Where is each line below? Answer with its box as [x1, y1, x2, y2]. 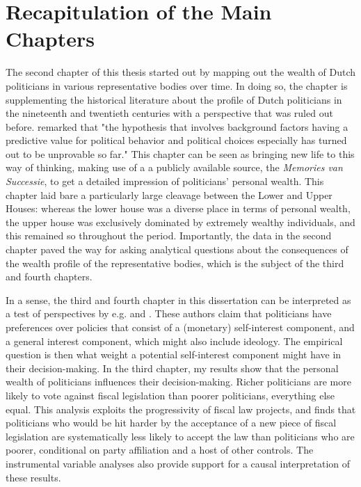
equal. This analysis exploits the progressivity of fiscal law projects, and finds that [6, 401, 356, 416]
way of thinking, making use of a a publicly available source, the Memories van [6, 160, 343, 175]
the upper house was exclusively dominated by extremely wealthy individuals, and [6, 214, 355, 229]
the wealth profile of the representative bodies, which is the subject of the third [6, 255, 344, 270]
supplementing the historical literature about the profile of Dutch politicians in [6, 92, 342, 106]
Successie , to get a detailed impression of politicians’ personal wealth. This [6, 174, 324, 189]
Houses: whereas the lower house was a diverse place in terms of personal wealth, [6, 201, 351, 216]
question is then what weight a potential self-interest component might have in [6, 347, 342, 362]
